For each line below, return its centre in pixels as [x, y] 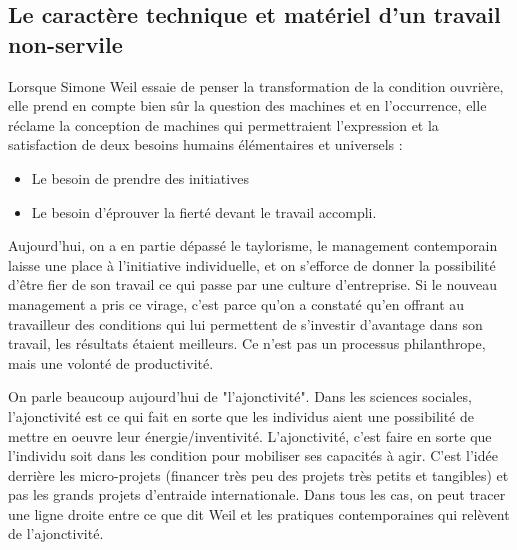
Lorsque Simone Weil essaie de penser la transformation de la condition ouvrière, [256, 85]
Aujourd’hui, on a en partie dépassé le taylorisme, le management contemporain [253, 245]
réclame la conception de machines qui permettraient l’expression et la [223, 124]
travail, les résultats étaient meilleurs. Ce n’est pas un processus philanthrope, [247, 343]
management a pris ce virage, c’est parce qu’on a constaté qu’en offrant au [236, 303]
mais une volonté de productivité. [111, 362]
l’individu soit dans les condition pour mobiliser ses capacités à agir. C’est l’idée [253, 455]
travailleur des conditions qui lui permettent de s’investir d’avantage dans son [245, 323]
